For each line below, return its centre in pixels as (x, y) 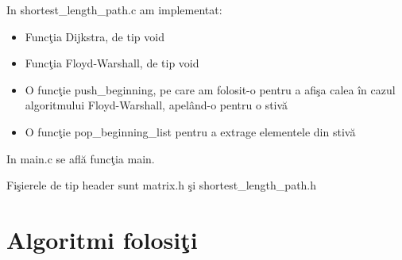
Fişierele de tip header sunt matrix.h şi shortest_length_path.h (162, 185)
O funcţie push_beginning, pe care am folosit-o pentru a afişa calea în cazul (210, 89)
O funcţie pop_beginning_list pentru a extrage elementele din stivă (190, 131)
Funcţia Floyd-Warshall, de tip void (112, 63)
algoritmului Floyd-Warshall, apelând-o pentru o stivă (157, 105)
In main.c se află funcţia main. (81, 158)
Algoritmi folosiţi (102, 239)
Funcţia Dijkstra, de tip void (95, 36)
